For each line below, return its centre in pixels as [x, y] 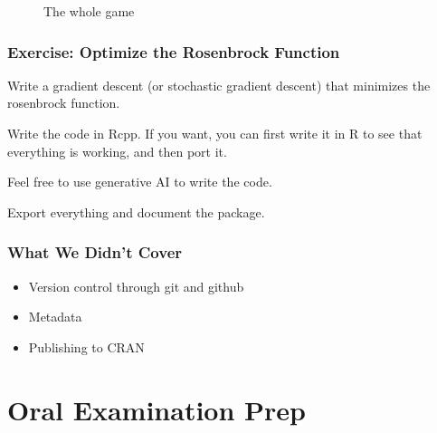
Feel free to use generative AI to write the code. [140, 182]
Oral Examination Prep [157, 409]
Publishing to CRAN [86, 346]
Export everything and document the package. [136, 212]
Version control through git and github [136, 286]
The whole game [89, 11]
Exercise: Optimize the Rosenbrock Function [174, 51]
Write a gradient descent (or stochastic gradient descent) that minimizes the [219, 85]
